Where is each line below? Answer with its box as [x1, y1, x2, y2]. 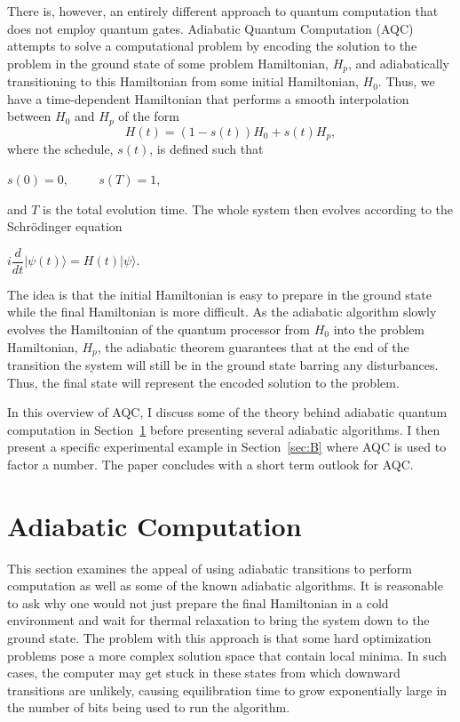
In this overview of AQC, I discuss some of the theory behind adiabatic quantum [7, 403, 448, 421]
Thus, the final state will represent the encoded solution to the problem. [7, 373, 400, 391]
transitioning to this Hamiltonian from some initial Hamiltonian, [7, 72, 359, 91]
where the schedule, [7, 140, 114, 158]
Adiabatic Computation [7, 507, 302, 543]
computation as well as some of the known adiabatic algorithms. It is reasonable [7, 576, 443, 595]
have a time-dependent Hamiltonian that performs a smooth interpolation [7, 89, 409, 108]
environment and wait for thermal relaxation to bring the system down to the [7, 611, 430, 630]
